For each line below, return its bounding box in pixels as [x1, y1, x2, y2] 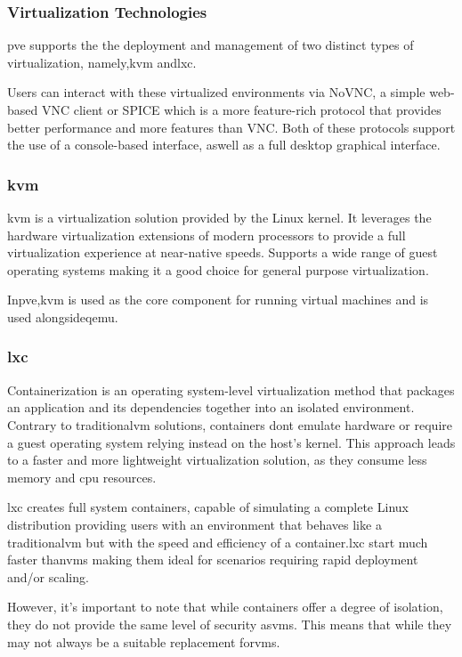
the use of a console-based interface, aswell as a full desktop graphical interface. [7, 135, 441, 154]
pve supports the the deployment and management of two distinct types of [7, 36, 414, 54]
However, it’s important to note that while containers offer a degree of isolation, [7, 597, 443, 616]
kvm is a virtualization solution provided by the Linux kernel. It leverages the [7, 208, 432, 226]
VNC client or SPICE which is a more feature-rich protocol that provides [41, 101, 442, 118]
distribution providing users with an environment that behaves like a [7, 515, 382, 533]
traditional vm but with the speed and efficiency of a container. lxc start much [7, 532, 428, 551]
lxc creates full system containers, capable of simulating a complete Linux [7, 498, 409, 516]
